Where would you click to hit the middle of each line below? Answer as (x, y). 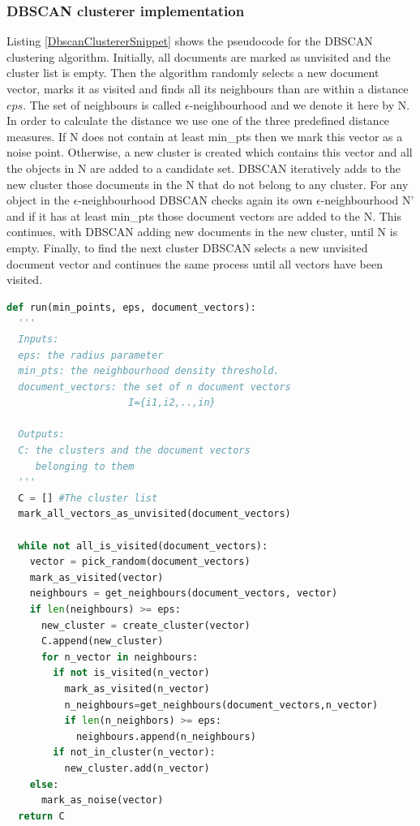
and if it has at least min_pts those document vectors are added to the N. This (204, 215)
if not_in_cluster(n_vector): (134, 753)
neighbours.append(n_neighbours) (166, 736)
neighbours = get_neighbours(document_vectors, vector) (184, 594)
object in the (38, 200)
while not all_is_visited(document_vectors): (143, 546)
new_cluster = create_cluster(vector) (146, 625)
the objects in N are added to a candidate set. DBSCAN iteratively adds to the (204, 168)
